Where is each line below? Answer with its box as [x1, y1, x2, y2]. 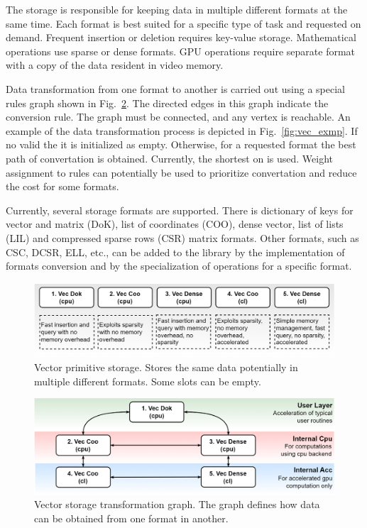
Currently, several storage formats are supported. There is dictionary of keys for [6, 202, 354, 217]
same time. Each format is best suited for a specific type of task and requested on [6, 16, 361, 31]
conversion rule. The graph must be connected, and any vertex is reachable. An [6, 109, 351, 124]
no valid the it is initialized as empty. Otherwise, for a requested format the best [6, 137, 356, 152]
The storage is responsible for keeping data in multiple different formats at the [6, 2, 348, 16]
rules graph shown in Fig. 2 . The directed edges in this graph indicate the [6, 95, 329, 110]
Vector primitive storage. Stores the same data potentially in [34, 360, 298, 375]
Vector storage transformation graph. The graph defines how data [34, 497, 320, 512]
